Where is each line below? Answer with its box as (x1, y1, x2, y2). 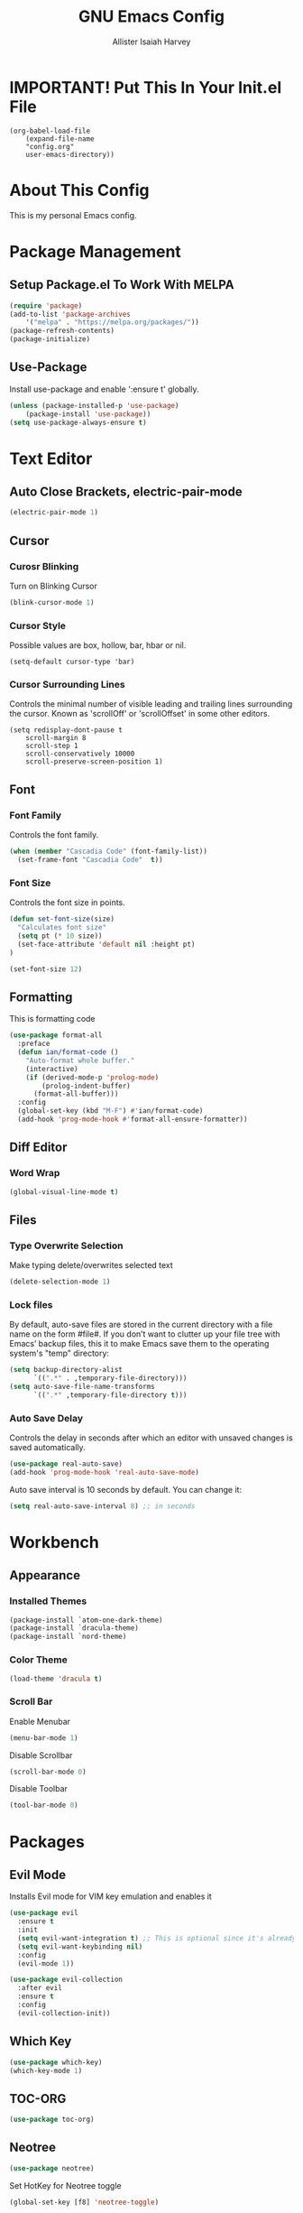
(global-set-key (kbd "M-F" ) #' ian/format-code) (17, 1106, 204, 1116)
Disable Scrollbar (9, 1749, 73, 1761)
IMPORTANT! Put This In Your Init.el (9, 77, 282, 97)
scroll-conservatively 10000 (25, 749, 135, 759)
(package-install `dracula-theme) (9, 1624, 140, 1633)
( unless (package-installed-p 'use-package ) (9, 401, 179, 410)
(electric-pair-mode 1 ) (9, 508, 99, 517)
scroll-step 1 (25, 742, 78, 751)
